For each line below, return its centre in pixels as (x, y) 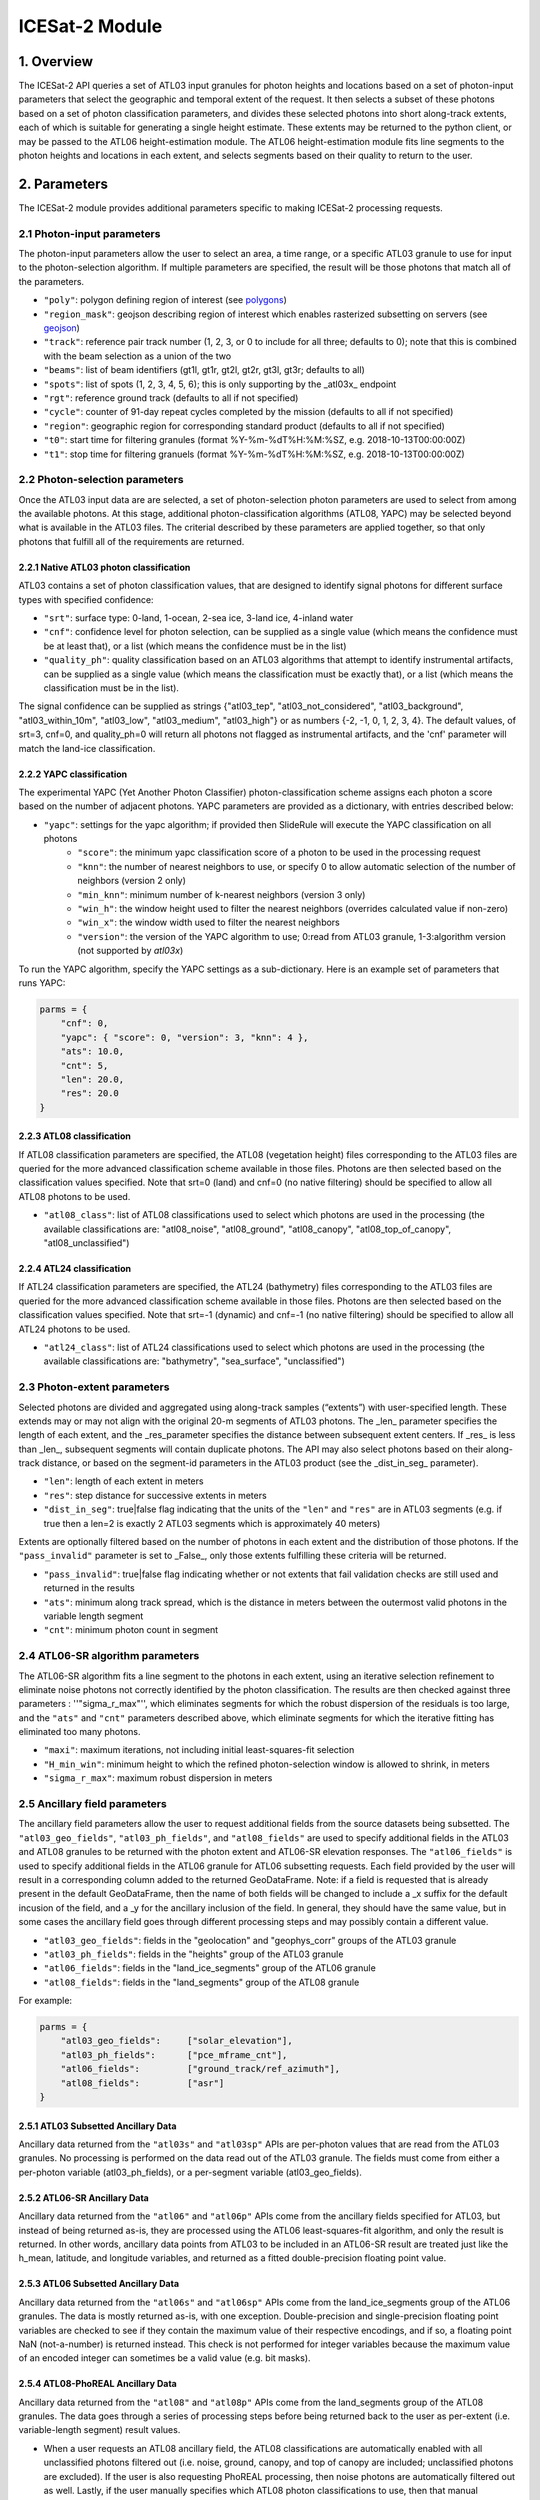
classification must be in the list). (111, 687)
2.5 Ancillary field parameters (92, 1804)
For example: (45, 2001)
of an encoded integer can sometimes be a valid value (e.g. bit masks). (164, 2358)
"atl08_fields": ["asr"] (142, 2083)
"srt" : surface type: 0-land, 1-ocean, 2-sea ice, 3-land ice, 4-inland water (198, 618)
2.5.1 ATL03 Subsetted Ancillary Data (97, 2126)
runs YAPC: (42, 983)
